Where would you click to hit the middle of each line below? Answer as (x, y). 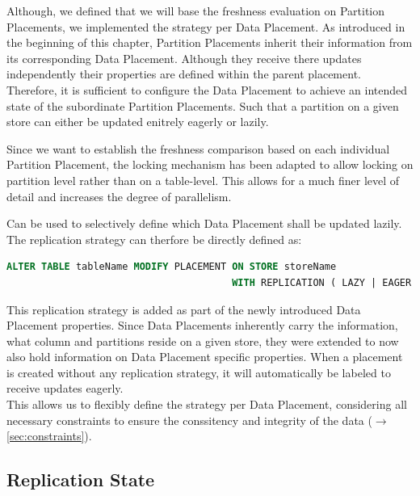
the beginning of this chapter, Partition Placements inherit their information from (210, 42)
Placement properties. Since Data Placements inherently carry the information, (202, 325)
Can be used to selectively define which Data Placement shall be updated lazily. (204, 223)
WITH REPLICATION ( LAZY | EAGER (322, 282)
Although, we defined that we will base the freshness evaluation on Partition (196, 11)
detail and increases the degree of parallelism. (119, 196)
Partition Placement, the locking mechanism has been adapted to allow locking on (210, 164)
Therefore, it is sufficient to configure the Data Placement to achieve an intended (207, 89)
